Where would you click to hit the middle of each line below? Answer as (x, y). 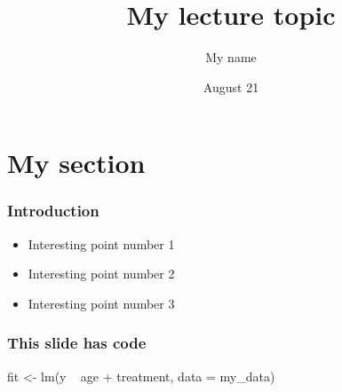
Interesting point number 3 (101, 303)
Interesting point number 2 (101, 274)
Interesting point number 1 (101, 243)
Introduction (53, 211)
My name (231, 57)
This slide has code (77, 343)
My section (76, 163)
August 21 (231, 86)
